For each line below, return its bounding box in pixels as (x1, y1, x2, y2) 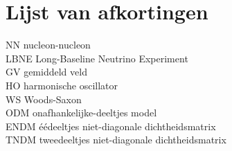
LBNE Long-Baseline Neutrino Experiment (6, 51, 188, 65)
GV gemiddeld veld (6, 64, 87, 79)
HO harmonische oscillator (6, 78, 118, 92)
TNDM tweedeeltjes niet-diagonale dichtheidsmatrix (6, 132, 226, 147)
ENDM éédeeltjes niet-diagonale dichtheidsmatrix (6, 118, 216, 133)
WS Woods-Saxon (6, 91, 82, 106)
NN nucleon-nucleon (6, 37, 91, 52)
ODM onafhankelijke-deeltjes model (6, 105, 157, 120)
